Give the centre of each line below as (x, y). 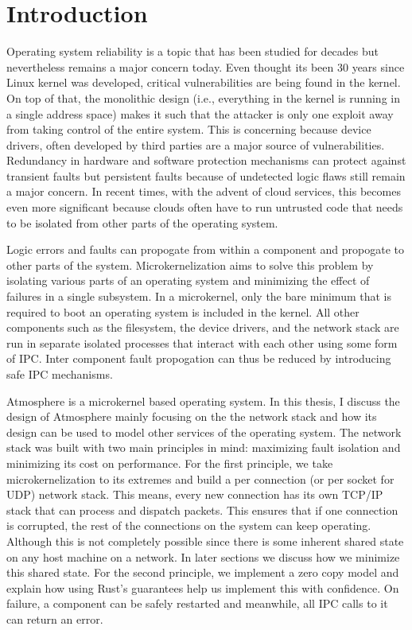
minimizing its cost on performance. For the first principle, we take (170, 463)
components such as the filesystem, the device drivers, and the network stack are (203, 327)
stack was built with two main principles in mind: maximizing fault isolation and (204, 447)
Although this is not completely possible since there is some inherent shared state (205, 541)
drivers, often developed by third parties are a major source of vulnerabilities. (196, 144)
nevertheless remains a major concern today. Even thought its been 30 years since (206, 66)
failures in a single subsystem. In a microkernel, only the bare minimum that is (199, 296)
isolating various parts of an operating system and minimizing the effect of (188, 280)
